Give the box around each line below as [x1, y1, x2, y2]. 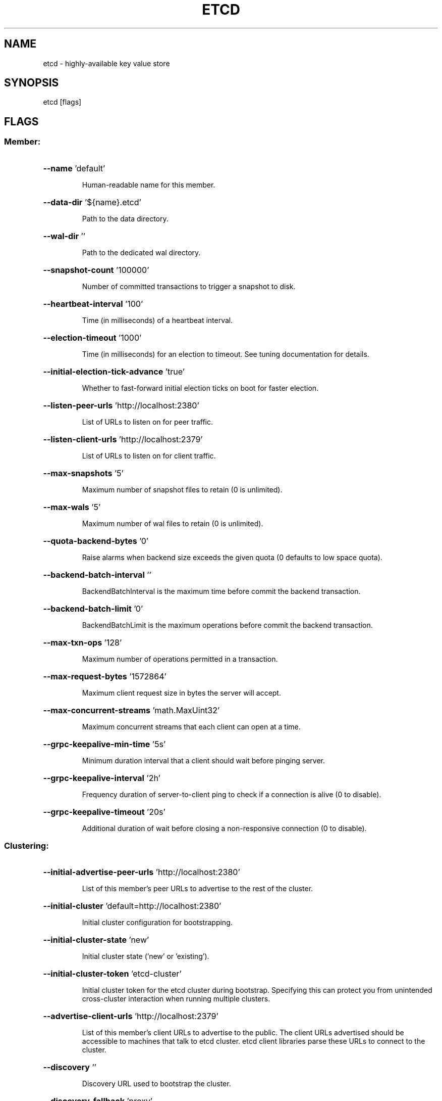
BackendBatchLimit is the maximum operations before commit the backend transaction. [82, 620, 373, 629]
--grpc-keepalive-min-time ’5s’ [43, 739, 166, 749]
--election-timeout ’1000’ [43, 332, 142, 343]
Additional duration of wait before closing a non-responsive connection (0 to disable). [82, 823, 367, 833]
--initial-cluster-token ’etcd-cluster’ [43, 969, 182, 979]
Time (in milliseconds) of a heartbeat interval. [82, 315, 233, 325]
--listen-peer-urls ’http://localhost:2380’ [43, 400, 199, 410]
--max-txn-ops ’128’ [43, 637, 122, 648]
